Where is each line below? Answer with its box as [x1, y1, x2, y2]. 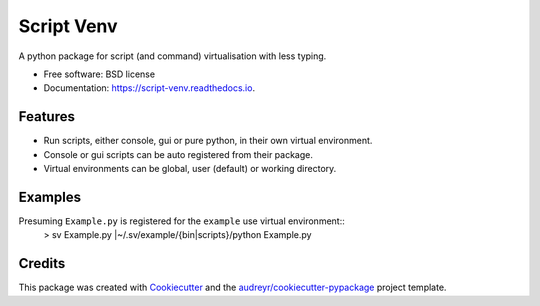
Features [18, 108, 75, 125]
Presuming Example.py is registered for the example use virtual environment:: [18, 215, 345, 227]
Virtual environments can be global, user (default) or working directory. [43, 163, 337, 175]
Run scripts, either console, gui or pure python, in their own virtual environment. [43, 135, 373, 147]
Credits [18, 255, 66, 272]
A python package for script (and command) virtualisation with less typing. [18, 50, 327, 62]
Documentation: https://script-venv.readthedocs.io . [43, 82, 255, 94]
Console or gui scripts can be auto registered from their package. [43, 148, 314, 160]
